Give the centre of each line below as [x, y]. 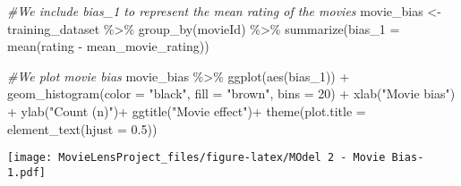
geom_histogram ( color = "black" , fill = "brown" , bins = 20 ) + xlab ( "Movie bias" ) [231, 93]
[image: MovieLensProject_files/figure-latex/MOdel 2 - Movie [196, 158]
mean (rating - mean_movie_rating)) [108, 46]
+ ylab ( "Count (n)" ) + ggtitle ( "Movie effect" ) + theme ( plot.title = [187, 110]
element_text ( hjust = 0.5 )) [82, 128]
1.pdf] [26, 172]
